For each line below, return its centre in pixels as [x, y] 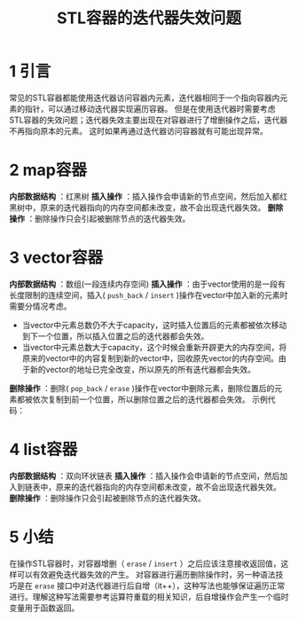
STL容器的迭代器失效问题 [149, 18]
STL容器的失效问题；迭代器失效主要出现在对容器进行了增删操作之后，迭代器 [149, 120]
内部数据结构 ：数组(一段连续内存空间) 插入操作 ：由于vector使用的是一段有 [147, 284]
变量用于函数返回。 [44, 608]
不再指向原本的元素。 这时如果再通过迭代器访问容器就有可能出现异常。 [138, 130]
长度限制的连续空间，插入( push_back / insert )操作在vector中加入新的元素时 [149, 295]
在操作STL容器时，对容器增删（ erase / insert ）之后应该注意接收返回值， [145, 563]
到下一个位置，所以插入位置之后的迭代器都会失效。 [115, 336]
